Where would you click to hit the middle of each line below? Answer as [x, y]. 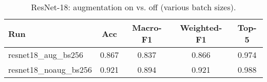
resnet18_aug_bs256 [46, 55]
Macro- [147, 27]
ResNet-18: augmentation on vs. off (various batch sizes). [133, 7]
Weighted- [201, 27]
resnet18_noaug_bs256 [50, 69]
